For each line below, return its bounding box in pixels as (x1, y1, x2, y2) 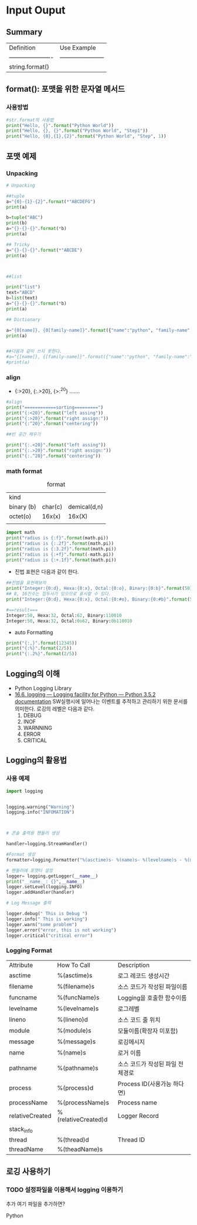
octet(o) (9, 512, 32, 520)
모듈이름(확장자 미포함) (117, 1027, 178, 1035)
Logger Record (117, 1111, 159, 1120)
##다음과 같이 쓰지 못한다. (6, 348, 63, 355)
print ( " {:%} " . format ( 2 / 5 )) (6, 645, 72, 652)
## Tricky (6, 242, 30, 248)
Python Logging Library (14, 685, 72, 692)
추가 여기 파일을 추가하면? (6, 1200, 66, 1207)
